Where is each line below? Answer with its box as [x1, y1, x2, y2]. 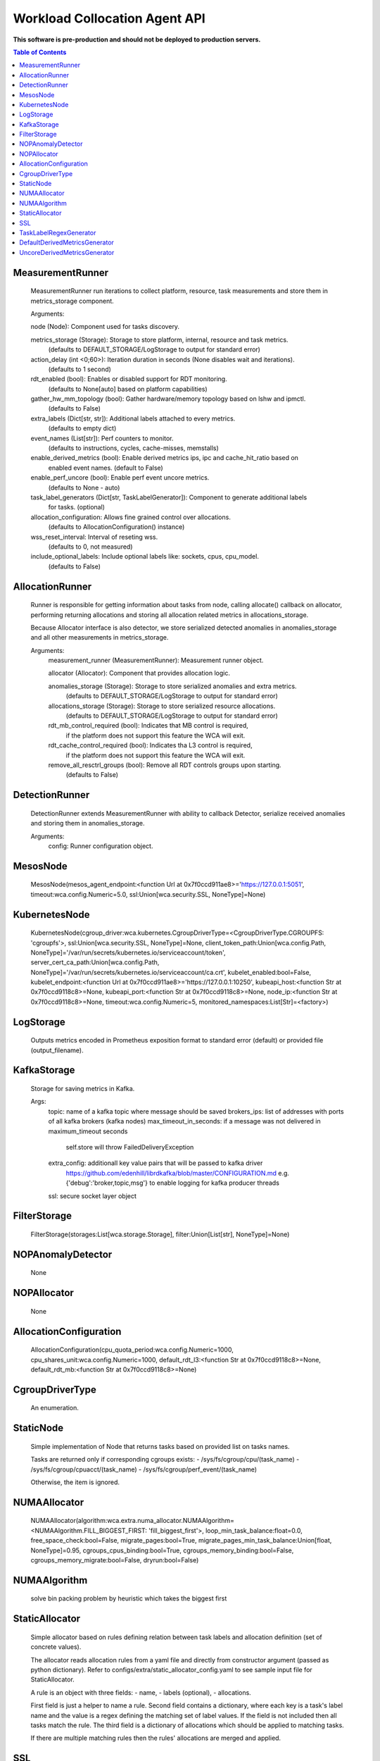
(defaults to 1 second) [48, 365, 112, 373]
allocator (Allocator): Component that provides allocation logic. [48, 669, 230, 678]
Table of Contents [13, 48, 67, 56]
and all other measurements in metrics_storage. [30, 633, 169, 642]
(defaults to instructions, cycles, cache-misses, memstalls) [48, 444, 220, 452]
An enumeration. [30, 1404, 79, 1412]
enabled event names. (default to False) [48, 463, 163, 472]
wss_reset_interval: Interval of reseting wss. [30, 533, 158, 541]
